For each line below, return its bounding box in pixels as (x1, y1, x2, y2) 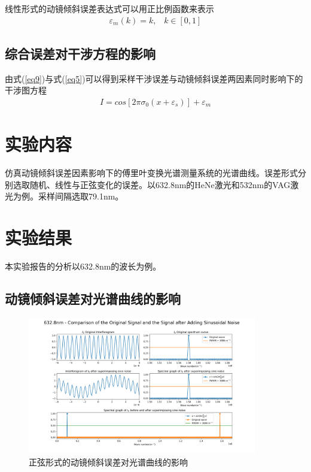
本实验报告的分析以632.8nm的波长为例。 (5, 260, 161, 273)
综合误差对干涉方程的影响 (5, 44, 155, 63)
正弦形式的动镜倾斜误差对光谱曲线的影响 (29, 456, 188, 468)
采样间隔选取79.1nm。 (38, 190, 124, 202)
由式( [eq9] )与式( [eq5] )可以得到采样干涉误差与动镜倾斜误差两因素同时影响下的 (5, 72, 303, 84)
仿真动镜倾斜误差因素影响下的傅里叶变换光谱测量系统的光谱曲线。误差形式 (5, 167, 298, 179)
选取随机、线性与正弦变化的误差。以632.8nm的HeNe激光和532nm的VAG (13, 178, 291, 190)
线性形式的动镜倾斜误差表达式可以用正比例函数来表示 (5, 2, 214, 14)
